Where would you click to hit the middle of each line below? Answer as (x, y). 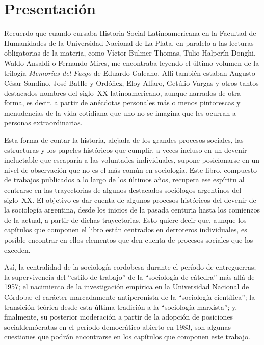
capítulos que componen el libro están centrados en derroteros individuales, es (126, 230)
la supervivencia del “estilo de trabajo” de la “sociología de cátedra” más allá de (129, 276)
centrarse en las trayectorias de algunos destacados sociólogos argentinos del (123, 190)
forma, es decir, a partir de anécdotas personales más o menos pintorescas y (122, 103)
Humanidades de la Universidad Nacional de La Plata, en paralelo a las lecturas (129, 43)
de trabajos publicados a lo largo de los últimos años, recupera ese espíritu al (124, 180)
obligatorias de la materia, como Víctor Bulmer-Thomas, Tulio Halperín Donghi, (130, 53)
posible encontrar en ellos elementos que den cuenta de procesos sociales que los (129, 240)
